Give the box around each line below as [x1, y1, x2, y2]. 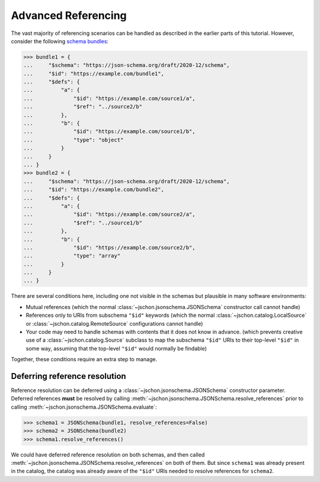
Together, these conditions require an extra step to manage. [11, 356, 157, 363]
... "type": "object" [23, 136, 124, 143]
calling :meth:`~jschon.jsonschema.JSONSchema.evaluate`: [11, 403, 157, 410]
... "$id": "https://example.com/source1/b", [23, 128, 196, 135]
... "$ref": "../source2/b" [23, 104, 142, 110]
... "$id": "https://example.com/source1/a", [23, 95, 196, 102]
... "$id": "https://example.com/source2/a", [23, 211, 196, 218]
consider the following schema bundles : [11, 37, 109, 44]
